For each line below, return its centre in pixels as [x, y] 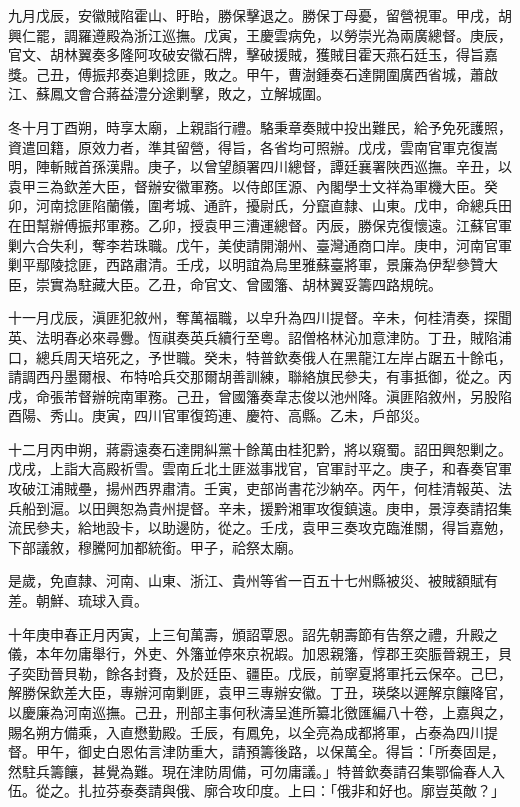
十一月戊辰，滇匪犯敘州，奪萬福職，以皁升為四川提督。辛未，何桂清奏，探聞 [260, 317]
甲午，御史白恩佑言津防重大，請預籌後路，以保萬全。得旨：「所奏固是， [270, 751]
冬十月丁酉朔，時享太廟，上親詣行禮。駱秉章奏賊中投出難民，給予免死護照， [260, 126]
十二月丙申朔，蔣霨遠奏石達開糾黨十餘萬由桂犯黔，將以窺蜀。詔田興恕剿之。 [260, 448]
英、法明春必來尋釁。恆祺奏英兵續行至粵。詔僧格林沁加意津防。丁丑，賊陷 [253, 336]
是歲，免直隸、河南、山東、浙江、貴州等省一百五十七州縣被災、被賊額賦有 [253, 580]
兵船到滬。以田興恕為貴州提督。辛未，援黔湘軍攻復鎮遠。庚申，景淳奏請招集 [260, 507]
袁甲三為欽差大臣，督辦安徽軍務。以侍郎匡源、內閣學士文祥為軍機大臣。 [246, 185]
